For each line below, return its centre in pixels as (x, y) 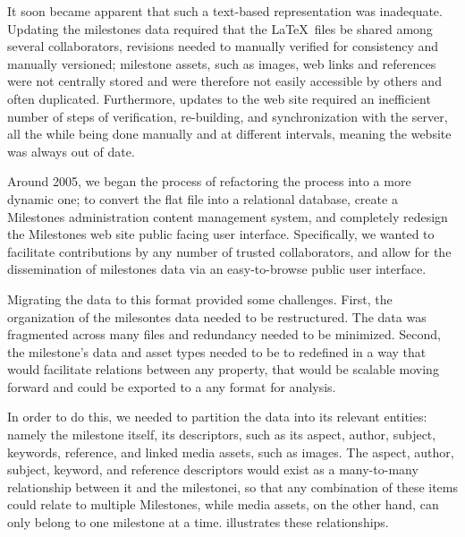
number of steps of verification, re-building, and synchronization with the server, (228, 116)
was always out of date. (71, 151)
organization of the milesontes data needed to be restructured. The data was (217, 316)
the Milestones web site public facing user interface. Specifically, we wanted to (221, 234)
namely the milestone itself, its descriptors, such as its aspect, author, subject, (222, 435)
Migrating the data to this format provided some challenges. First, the (200, 298)
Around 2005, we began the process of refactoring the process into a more (209, 181)
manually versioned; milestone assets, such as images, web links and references (222, 63)
